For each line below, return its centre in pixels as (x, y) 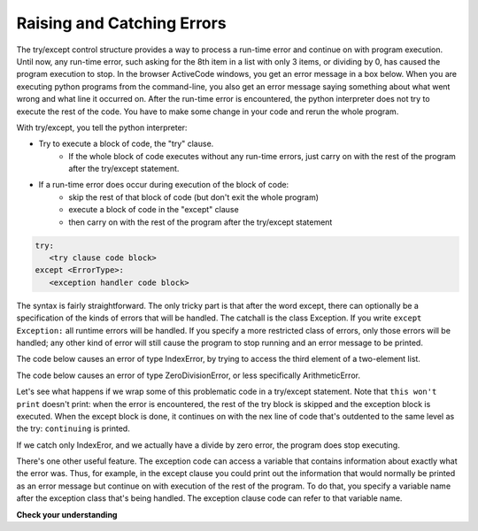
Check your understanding (67, 514)
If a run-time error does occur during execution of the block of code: (164, 185)
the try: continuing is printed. (73, 428)
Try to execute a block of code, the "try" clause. (126, 144)
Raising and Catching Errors (121, 23)
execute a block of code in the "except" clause (154, 210)
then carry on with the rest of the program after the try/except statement (200, 222)
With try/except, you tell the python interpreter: (102, 127)
